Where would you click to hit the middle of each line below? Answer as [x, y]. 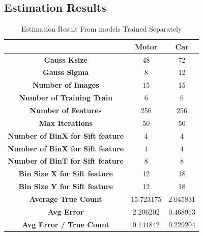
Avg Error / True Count [66, 224]
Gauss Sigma [66, 72]
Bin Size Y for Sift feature [66, 186]
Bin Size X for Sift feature [66, 174]
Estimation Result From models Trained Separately [101, 29]
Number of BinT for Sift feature [66, 161]
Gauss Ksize [66, 59]
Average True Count [66, 199]
